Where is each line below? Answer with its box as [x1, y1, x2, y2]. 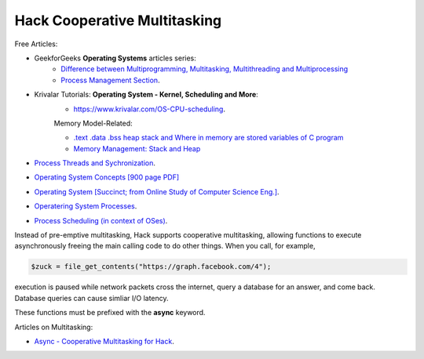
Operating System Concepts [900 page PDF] [34, 172, 180, 182]
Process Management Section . [60, 75, 160, 85]
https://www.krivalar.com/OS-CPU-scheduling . [73, 104, 225, 114]
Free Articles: [14, 39, 58, 49]
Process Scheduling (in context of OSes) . [34, 216, 168, 225]
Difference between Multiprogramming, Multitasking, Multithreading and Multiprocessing [60, 64, 349, 74]
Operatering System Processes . [34, 201, 137, 211]
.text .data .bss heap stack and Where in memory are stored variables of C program [73, 133, 344, 143]
